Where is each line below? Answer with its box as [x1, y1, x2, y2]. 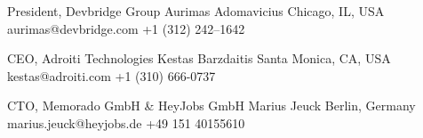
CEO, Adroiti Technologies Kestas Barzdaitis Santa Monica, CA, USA [7, 49, 391, 68]
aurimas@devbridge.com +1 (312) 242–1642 [7, 19, 245, 37]
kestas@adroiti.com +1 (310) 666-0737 [7, 66, 216, 85]
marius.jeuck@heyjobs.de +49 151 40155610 [7, 113, 245, 132]
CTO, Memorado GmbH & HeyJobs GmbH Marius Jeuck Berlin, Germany [7, 96, 416, 115]
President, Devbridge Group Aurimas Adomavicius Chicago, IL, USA [7, 2, 385, 20]
